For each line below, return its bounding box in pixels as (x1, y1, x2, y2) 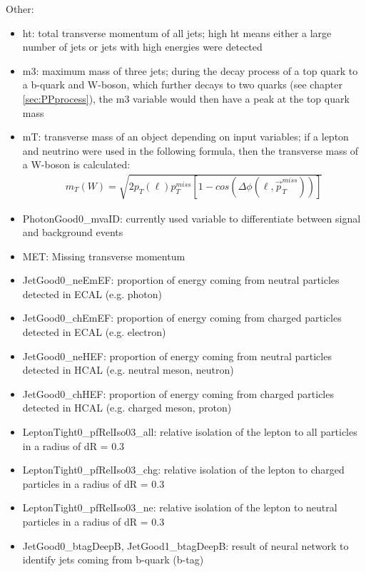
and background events (22, 225, 123, 240)
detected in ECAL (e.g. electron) (22, 325, 166, 339)
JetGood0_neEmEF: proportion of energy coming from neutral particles (22, 272, 340, 287)
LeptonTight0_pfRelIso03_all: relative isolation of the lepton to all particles (22, 424, 357, 439)
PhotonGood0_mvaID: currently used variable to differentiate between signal (22, 210, 361, 225)
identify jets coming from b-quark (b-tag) (22, 552, 204, 567)
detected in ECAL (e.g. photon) (22, 286, 163, 301)
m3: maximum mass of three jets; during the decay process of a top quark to (22, 63, 358, 78)
